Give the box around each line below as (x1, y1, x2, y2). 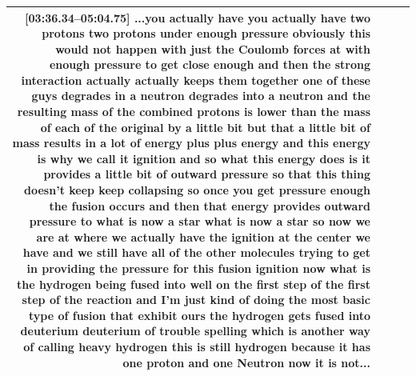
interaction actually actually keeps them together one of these (21, 71, 370, 88)
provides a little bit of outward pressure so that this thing (43, 166, 370, 182)
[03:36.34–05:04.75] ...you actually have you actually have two (25, 9, 370, 26)
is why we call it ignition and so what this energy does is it (37, 150, 370, 166)
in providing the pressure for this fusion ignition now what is (26, 260, 370, 276)
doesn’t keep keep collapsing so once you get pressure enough (24, 182, 370, 198)
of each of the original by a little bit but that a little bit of (40, 118, 370, 135)
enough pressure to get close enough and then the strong (49, 56, 370, 73)
